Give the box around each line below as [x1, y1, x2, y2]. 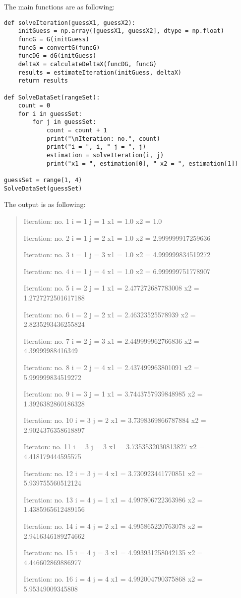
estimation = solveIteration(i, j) [46, 152, 164, 159]
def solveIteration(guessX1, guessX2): [4, 19, 135, 26]
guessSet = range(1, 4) [4, 177, 82, 184]
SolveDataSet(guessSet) [4, 185, 82, 192]
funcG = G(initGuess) [18, 35, 89, 43]
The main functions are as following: [4, 1, 115, 11]
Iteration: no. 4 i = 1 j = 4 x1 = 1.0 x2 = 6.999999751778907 [23, 266, 211, 276]
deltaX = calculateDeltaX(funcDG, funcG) [18, 60, 157, 68]
